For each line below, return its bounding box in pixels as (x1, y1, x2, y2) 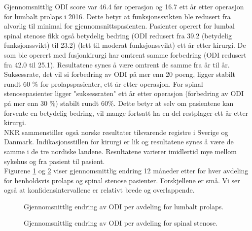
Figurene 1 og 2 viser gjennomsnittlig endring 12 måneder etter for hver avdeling (4, 165, 249, 176)
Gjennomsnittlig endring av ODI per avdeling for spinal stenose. (24, 218, 218, 228)
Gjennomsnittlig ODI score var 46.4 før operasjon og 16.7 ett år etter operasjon (4, 1, 244, 11)
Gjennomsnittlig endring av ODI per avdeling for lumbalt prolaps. (24, 201, 224, 211)
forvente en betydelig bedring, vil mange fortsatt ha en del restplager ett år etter (4, 107, 249, 118)
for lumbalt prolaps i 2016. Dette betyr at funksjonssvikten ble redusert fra (4, 11, 231, 21)
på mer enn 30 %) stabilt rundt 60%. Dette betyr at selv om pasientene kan (4, 98, 234, 108)
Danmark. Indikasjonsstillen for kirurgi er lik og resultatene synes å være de (4, 136, 234, 147)
